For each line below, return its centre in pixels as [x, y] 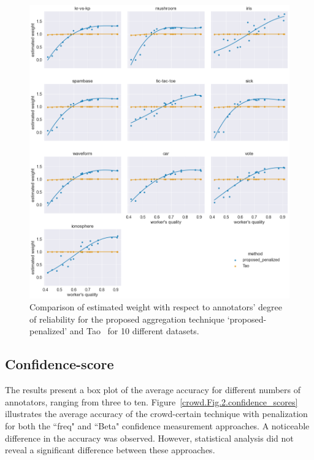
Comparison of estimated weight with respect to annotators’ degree [156, 307]
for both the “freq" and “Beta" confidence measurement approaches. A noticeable [157, 426]
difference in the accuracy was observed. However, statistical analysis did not [149, 438]
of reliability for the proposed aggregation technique [127, 319]
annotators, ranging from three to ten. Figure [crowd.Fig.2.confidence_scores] [151, 401]
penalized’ [48, 331]
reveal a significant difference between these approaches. [110, 450]
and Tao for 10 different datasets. [134, 331]
